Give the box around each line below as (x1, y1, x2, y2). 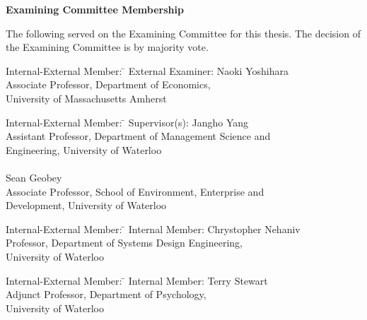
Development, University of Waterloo (6, 198, 167, 213)
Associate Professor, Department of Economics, (6, 77, 211, 92)
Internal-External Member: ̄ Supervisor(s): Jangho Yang (6, 114, 249, 129)
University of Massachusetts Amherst (6, 90, 167, 105)
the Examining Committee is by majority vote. (6, 40, 209, 54)
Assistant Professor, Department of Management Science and (6, 129, 271, 143)
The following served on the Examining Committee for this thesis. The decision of (6, 25, 361, 40)
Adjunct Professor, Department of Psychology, (6, 287, 206, 302)
